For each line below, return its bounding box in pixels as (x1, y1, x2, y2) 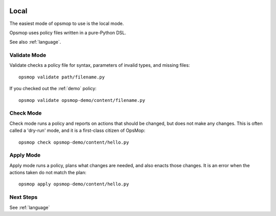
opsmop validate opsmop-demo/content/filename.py (18, 97, 146, 103)
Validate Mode (9, 51, 47, 59)
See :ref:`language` (9, 204, 50, 210)
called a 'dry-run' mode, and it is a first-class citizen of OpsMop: (9, 127, 146, 133)
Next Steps (9, 194, 38, 201)
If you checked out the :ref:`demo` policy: (9, 86, 97, 92)
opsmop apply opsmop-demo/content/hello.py (18, 181, 129, 187)
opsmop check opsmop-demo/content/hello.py (18, 139, 129, 145)
